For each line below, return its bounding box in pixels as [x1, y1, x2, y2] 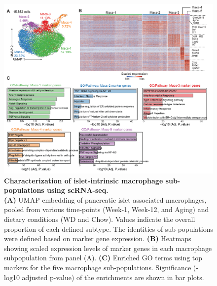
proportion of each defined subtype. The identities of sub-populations [4, 223, 213, 234]
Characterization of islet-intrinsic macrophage [4, 175, 163, 185]
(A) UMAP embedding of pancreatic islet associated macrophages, [4, 194, 207, 205]
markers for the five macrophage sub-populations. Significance [4, 262, 191, 273]
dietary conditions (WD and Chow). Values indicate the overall [4, 214, 195, 224]
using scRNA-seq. [47, 185, 108, 195]
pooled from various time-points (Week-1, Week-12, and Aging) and [4, 204, 209, 214]
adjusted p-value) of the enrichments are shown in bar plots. [22, 272, 204, 282]
